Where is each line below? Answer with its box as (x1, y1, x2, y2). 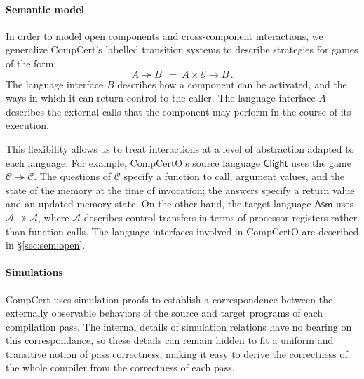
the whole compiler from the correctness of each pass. (6, 360, 235, 375)
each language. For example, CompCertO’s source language (6, 155, 260, 170)
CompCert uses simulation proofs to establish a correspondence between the (6, 291, 333, 306)
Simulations (6, 265, 63, 280)
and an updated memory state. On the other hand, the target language (6, 196, 311, 211)
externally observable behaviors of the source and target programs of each (6, 305, 323, 320)
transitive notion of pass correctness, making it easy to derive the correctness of (6, 346, 348, 361)
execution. (6, 118, 49, 132)
